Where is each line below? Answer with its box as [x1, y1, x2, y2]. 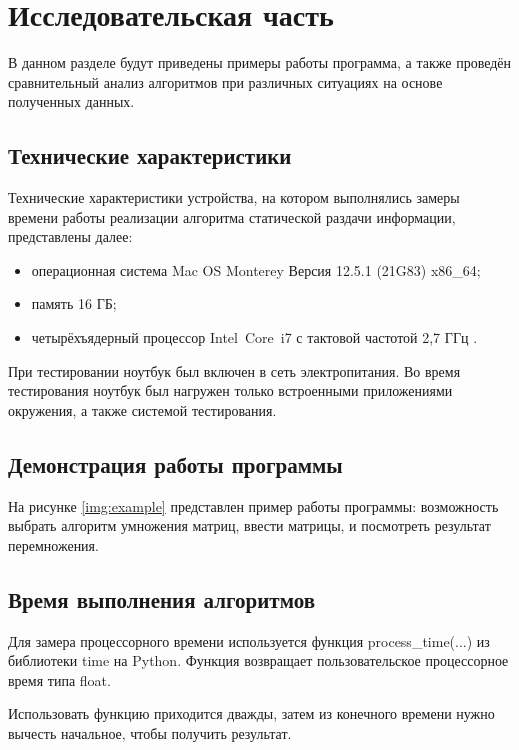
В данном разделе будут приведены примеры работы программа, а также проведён [8, 52, 512, 73]
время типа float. [8, 669, 111, 690]
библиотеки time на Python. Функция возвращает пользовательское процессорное [8, 650, 509, 671]
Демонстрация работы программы [8, 448, 343, 479]
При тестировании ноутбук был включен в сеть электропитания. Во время [8, 360, 461, 381]
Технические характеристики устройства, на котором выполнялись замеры [8, 187, 460, 208]
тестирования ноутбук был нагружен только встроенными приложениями [8, 380, 453, 401]
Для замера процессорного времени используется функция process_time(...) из [8, 630, 490, 651]
